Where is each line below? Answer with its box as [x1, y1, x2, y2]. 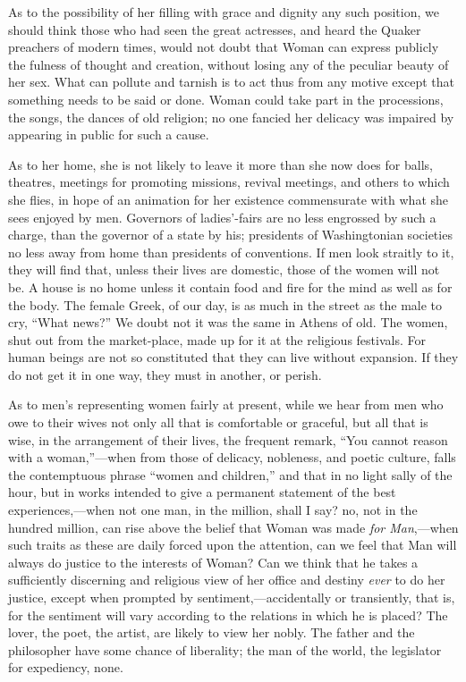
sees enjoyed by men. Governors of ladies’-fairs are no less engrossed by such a [8, 207, 436, 226]
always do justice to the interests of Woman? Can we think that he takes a [8, 552, 419, 571]
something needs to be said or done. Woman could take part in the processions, [8, 89, 444, 108]
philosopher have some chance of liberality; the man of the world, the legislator [8, 640, 442, 659]
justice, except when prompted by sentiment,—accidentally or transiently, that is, [8, 588, 455, 606]
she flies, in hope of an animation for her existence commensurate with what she [8, 189, 449, 208]
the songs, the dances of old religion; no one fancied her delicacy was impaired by [8, 107, 454, 126]
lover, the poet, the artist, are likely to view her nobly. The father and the [8, 623, 415, 642]
